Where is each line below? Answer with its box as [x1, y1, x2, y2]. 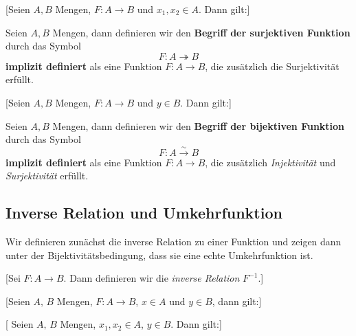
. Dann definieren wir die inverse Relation [63, 271, 240, 285]
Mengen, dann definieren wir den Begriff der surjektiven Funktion [52, 25, 351, 39]
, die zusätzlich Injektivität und [205, 155, 336, 169]
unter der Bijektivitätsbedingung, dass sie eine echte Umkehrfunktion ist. [5, 247, 313, 262]
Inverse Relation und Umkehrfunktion [5, 202, 282, 223]
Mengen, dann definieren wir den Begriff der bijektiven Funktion [52, 118, 345, 133]
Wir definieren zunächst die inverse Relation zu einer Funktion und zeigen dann [5, 234, 342, 248]
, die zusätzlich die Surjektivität [205, 58, 340, 73]
